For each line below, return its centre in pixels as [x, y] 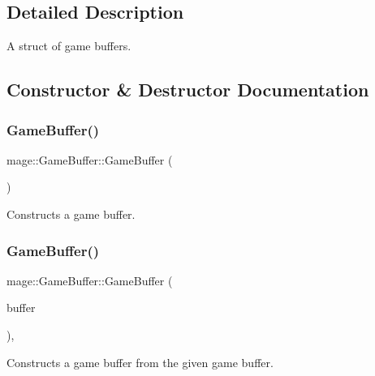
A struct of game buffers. [69, 46]
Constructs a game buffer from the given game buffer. [140, 362]
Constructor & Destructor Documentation [188, 90]
